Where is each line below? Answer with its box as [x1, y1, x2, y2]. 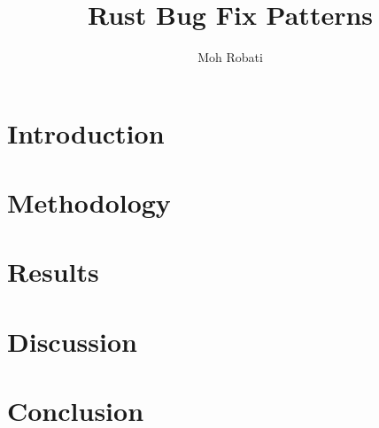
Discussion [7, 323, 137, 359]
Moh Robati [197, 48, 263, 66]
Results [7, 253, 99, 290]
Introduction [7, 114, 165, 151]
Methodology [7, 184, 171, 221]
